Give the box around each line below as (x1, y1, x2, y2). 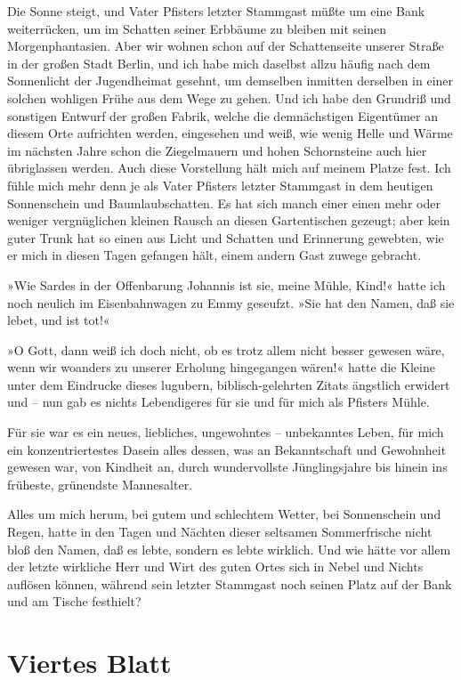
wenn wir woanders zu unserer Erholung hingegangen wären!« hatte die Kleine (7, 358, 435, 376)
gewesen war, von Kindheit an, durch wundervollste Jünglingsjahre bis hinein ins (7, 457, 448, 476)
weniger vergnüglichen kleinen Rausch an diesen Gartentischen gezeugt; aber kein (7, 211, 450, 230)
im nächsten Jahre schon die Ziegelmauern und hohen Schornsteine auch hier (7, 141, 427, 159)
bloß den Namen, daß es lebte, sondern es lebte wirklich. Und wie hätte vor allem (7, 539, 451, 558)
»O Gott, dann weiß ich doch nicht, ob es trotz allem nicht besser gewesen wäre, (7, 340, 445, 359)
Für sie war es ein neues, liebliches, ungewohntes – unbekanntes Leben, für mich (7, 423, 444, 441)
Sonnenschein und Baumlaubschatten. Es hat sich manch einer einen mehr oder (7, 193, 441, 212)
